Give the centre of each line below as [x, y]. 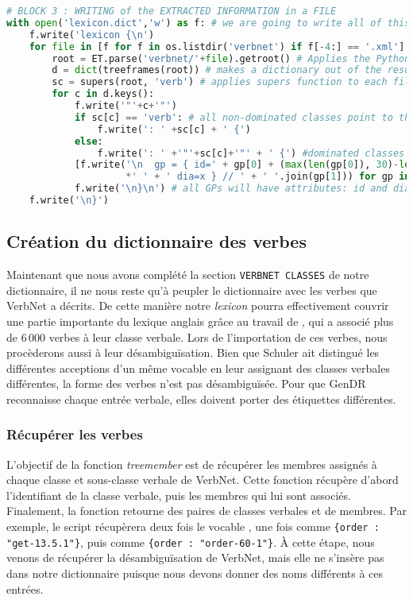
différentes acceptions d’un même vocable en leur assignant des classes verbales [198, 368]
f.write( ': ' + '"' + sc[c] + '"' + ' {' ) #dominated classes [251, 153]
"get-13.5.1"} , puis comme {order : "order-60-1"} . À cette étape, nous [191, 542]
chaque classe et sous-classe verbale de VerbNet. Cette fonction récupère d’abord [203, 480]
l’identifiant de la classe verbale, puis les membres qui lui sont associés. [179, 495]
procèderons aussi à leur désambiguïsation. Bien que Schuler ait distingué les [193, 352]
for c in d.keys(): [103, 94]
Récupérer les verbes [75, 434]
